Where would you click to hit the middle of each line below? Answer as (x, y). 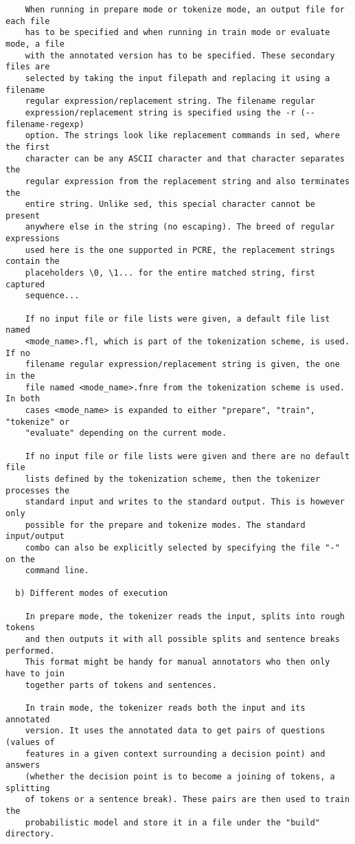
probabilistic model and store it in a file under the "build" (173, 822)
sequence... (52, 296)
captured (25, 284)
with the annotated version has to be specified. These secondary (180, 55)
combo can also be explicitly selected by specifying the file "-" (182, 547)
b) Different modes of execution (92, 593)
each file (28, 21)
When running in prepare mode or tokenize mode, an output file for (185, 10)
